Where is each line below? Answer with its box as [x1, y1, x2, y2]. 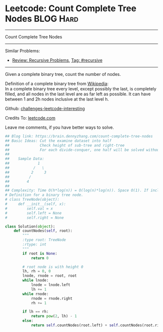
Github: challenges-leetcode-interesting [5, 105, 85, 111]
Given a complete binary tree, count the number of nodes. [5, 71, 121, 77]
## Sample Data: [5, 157, 45, 161]
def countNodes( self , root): [14, 228, 73, 233]
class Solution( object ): [5, 224, 55, 229]
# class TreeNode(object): [5, 197, 60, 202]
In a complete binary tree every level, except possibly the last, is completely [5, 86, 157, 91]
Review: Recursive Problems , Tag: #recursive [12, 57, 103, 63]
